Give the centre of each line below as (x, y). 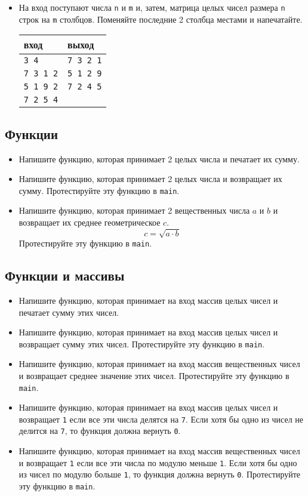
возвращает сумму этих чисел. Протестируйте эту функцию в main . (142, 343)
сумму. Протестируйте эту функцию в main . (99, 190)
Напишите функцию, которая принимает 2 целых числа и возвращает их (150, 179)
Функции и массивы (65, 275)
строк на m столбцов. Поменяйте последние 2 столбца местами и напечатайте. (161, 19)
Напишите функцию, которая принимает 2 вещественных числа (134, 210)
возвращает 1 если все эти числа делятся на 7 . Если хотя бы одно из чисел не (161, 419)
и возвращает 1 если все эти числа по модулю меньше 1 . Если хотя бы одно (158, 462)
